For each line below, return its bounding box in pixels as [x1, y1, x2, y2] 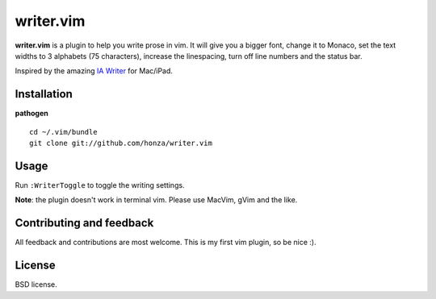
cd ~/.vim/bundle [29, 127, 98, 136]
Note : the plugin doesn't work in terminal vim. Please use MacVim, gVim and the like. [15, 195, 298, 205]
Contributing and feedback [15, 216, 154, 230]
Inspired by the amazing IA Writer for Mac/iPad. [15, 66, 174, 76]
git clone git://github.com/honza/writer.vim [29, 139, 213, 148]
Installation [15, 87, 73, 101]
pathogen [15, 109, 48, 118]
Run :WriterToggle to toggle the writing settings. [15, 180, 185, 189]
